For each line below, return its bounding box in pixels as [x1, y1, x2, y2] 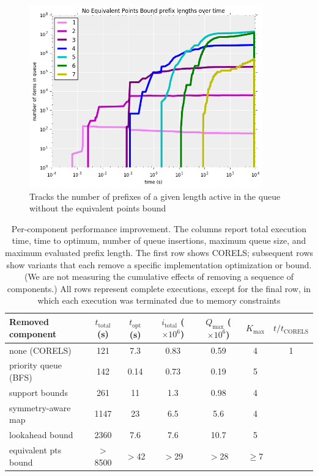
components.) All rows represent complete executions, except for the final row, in [7, 282, 311, 295]
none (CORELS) [9, 343, 72, 356]
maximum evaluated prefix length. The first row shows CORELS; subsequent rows [5, 246, 314, 258]
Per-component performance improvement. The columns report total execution [11, 222, 307, 235]
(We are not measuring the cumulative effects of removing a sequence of [24, 270, 294, 283]
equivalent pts [9, 443, 62, 456]
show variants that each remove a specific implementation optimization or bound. [6, 258, 312, 271]
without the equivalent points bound [29, 202, 166, 214]
